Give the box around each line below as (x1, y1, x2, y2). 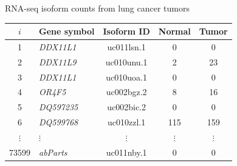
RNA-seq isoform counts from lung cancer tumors (5, 2, 190, 14)
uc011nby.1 (106, 145, 147, 158)
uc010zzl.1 (108, 116, 146, 128)
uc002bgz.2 (106, 85, 147, 98)
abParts (39, 145, 67, 158)
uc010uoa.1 (106, 70, 147, 83)
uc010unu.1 (105, 55, 148, 68)
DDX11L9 (39, 55, 77, 68)
